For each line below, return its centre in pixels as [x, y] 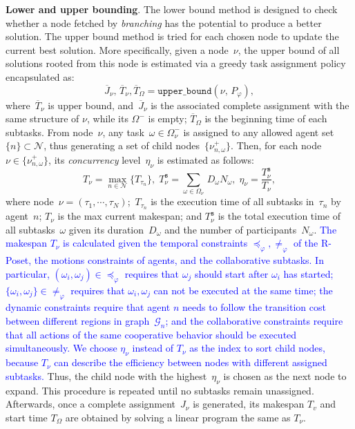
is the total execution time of [279, 216]
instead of [153, 348]
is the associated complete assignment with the [250, 105]
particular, [28, 273]
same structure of [42, 118]
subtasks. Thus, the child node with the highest [106, 375]
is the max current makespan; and [130, 216]
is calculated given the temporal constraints [155, 243]
